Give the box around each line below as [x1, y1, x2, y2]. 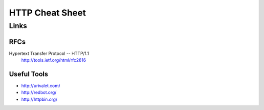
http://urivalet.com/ [21, 83, 61, 89]
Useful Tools [9, 70, 48, 78]
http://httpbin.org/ [21, 96, 58, 102]
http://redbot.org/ [21, 90, 57, 95]
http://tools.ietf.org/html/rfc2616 [21, 57, 86, 63]
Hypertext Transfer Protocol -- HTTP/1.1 [9, 50, 89, 56]
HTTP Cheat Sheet [9, 7, 86, 18]
